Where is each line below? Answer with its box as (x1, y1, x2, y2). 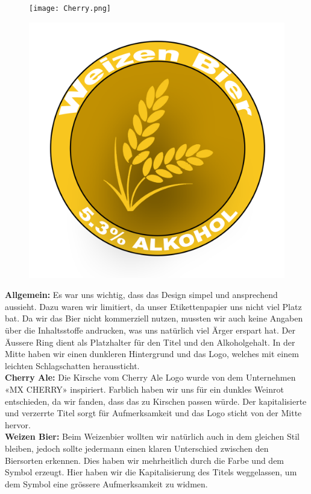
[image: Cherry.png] (29, 4, 112, 13)
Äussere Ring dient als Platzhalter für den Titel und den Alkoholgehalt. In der (5, 335, 295, 348)
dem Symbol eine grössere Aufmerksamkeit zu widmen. (5, 477, 208, 490)
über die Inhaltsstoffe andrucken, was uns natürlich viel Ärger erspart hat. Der (5, 324, 295, 337)
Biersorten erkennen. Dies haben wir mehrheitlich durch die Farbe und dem (5, 454, 284, 466)
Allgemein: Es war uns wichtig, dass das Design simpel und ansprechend (5, 288, 278, 301)
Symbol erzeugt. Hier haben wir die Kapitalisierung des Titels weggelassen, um (5, 466, 297, 478)
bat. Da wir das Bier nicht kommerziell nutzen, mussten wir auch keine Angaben (5, 312, 303, 325)
